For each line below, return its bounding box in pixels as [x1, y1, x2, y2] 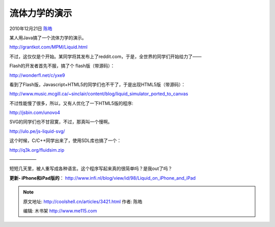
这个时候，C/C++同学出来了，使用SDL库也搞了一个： [9, 137, 122, 144]
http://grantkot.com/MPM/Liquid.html [9, 44, 88, 50]
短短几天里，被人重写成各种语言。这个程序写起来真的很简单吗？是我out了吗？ [9, 165, 173, 172]
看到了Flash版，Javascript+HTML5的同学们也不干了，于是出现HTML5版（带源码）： [9, 81, 186, 88]
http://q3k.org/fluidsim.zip [9, 147, 65, 153]
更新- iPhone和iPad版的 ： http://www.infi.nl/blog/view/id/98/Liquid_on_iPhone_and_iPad [9, 175, 196, 181]
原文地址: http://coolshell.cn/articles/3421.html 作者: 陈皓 [23, 198, 143, 205]
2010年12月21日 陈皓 [9, 25, 53, 32]
